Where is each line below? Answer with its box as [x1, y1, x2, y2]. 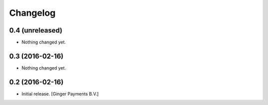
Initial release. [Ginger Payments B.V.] [21, 91, 99, 97]
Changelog [9, 7, 56, 18]
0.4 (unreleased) [9, 26, 63, 35]
